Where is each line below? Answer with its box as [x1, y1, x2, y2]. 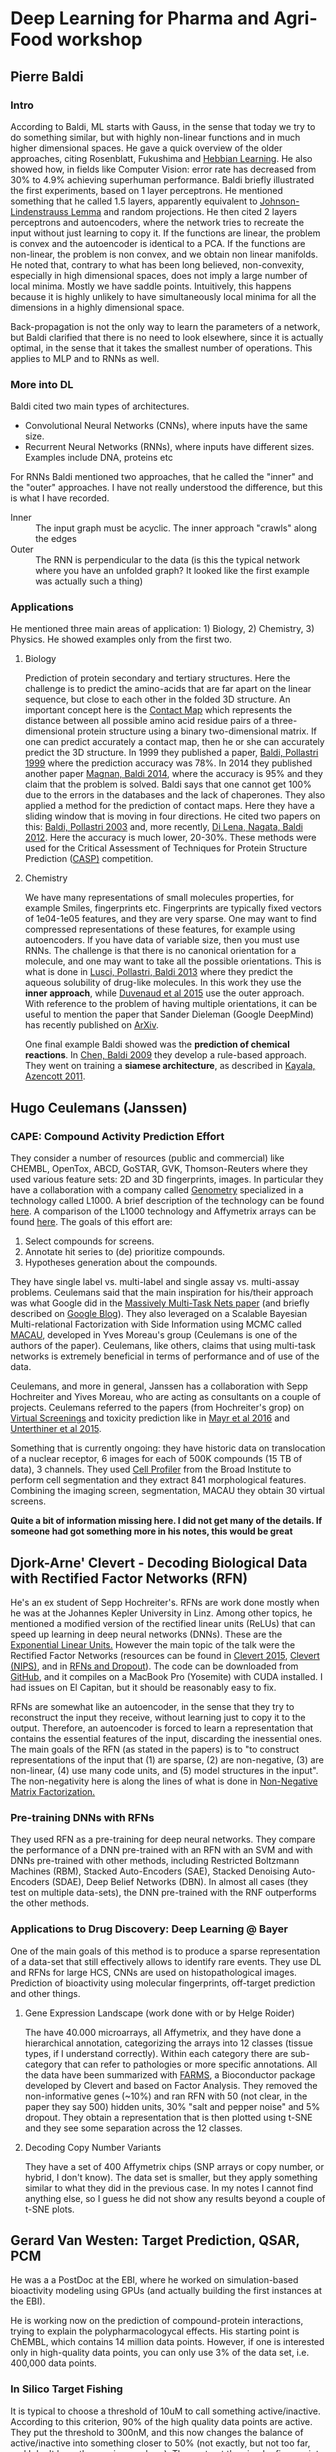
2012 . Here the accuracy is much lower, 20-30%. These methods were [24, 832, 317, 844]
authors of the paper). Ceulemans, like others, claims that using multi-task [10, 1340, 316, 1352]
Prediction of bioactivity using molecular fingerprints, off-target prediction [10, 1977, 316, 1989]
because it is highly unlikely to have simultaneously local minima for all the [10, 290, 317, 302]
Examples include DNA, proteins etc [24, 452, 173, 464]
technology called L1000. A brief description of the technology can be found [10, 1195, 325, 1207]
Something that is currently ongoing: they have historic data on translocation [10, 1442, 326, 1454]
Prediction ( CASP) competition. [24, 853, 154, 865]
